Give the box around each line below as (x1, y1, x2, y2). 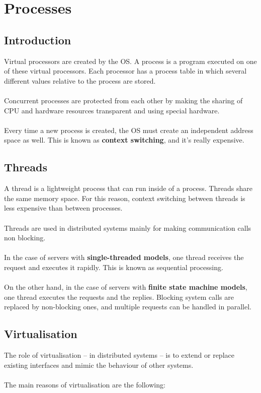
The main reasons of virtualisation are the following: (4, 379, 165, 389)
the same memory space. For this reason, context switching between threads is (4, 192, 245, 203)
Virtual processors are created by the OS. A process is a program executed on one (4, 55, 257, 66)
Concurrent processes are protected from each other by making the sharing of (4, 95, 243, 105)
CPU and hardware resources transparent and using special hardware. (4, 105, 220, 115)
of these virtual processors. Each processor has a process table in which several (4, 65, 247, 76)
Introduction (4, 32, 71, 47)
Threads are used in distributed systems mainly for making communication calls (4, 222, 251, 233)
